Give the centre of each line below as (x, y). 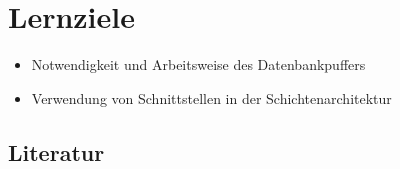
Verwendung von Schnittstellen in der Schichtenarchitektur (211, 97)
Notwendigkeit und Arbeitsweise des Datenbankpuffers (198, 64)
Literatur (56, 151)
